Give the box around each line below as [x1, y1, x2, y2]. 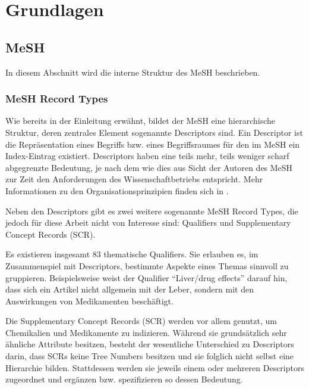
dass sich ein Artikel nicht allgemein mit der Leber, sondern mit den [5, 283, 254, 295]
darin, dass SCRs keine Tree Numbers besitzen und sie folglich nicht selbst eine [5, 350, 294, 362]
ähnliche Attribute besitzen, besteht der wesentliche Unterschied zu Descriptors [5, 338, 294, 350]
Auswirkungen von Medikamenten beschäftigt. [5, 294, 174, 307]
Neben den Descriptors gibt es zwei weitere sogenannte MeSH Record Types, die [5, 204, 298, 217]
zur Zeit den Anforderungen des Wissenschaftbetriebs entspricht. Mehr [5, 173, 263, 185]
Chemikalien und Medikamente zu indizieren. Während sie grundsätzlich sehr [5, 326, 287, 338]
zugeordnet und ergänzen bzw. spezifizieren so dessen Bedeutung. [5, 373, 243, 385]
